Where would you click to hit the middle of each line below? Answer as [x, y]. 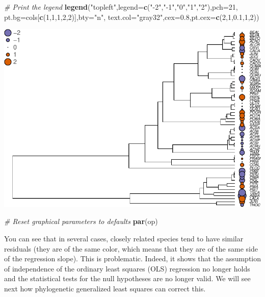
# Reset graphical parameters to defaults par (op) [81, 221]
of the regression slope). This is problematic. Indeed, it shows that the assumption [133, 258]
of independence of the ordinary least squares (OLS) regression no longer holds [127, 268]
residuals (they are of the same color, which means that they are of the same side [131, 248]
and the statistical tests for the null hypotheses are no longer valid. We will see [127, 278]
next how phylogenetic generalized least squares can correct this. [105, 288]
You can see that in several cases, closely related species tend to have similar [124, 239]
